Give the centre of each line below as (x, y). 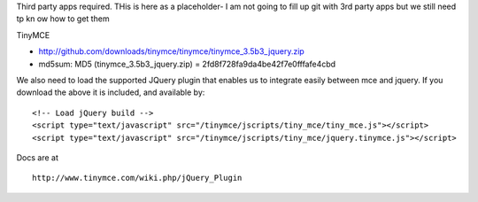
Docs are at (38, 157)
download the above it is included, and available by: (111, 92)
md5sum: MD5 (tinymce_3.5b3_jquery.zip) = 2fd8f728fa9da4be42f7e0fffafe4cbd (187, 64)
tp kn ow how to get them (63, 19)
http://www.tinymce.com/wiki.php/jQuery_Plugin (137, 178)
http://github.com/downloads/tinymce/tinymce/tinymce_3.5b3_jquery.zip (171, 51)
